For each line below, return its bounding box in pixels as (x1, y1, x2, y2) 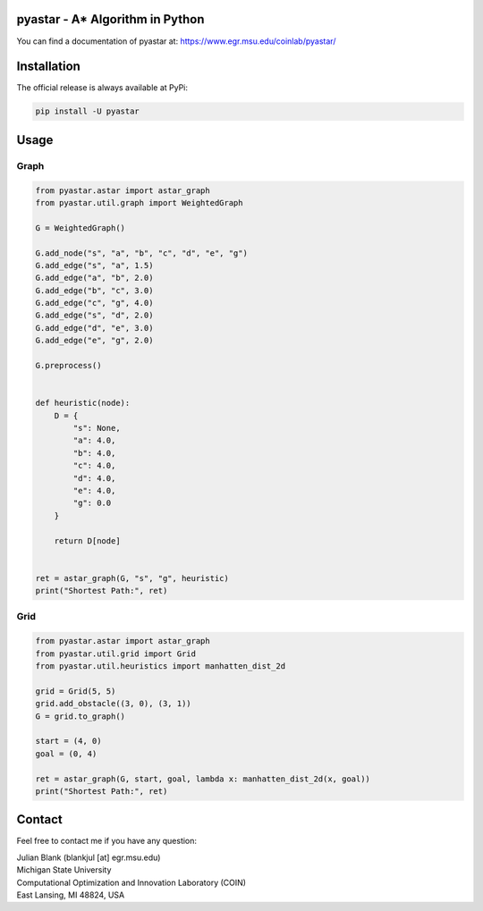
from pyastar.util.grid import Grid (35, 648, 197, 659)
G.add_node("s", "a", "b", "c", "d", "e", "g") (35, 248, 248, 258)
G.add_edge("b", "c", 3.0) (35, 285, 154, 295)
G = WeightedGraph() (35, 223, 125, 232)
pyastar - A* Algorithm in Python (16, 12, 205, 27)
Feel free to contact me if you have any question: (16, 836, 197, 847)
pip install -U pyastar (35, 106, 140, 116)
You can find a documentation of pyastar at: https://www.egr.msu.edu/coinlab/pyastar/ (16, 36, 336, 46)
